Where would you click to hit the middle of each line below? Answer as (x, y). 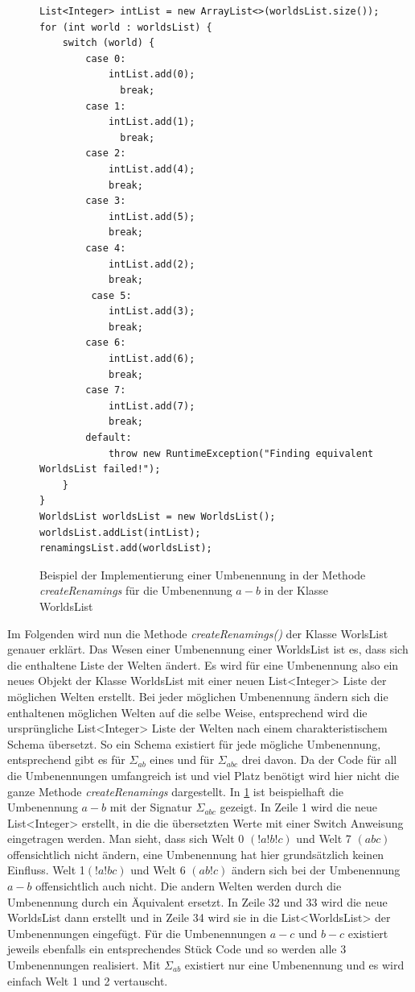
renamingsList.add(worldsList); (126, 548)
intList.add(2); (152, 264)
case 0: (106, 58)
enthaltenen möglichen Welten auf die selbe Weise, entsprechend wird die (187, 712)
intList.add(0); (152, 75)
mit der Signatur (151, 807)
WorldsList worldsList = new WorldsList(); (158, 517)
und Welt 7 (324, 838)
